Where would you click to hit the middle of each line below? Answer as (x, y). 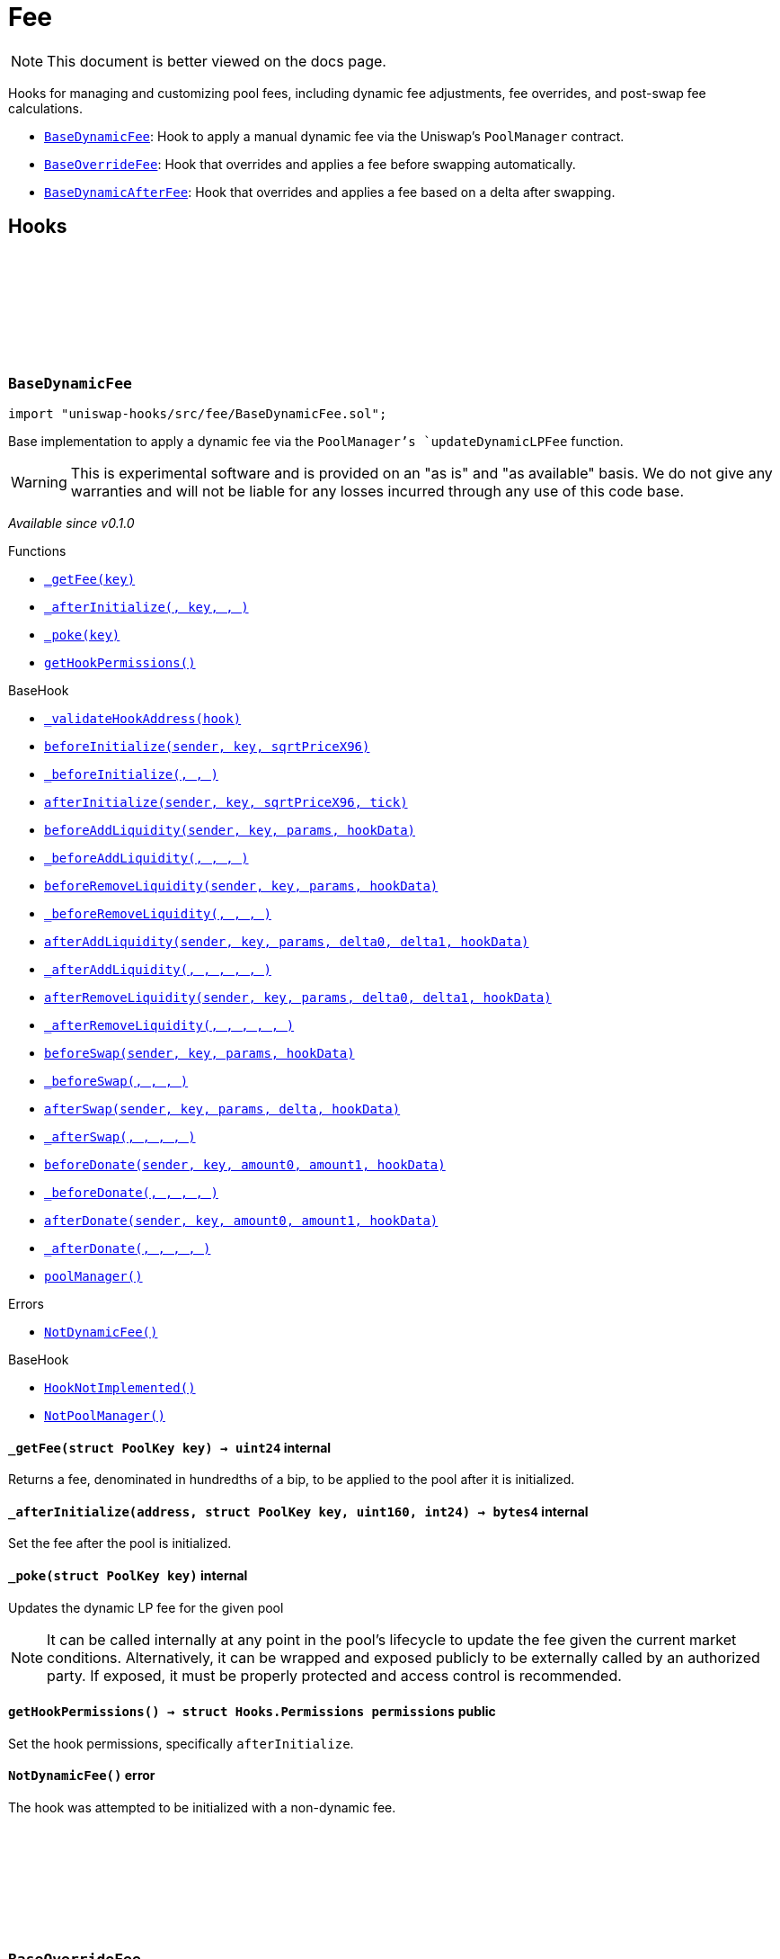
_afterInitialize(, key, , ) (146, 607)
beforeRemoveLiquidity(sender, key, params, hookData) (241, 886)
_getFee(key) (90, 579)
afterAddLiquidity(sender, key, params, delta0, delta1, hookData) (287, 941)
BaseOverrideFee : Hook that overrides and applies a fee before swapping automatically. (310, 164)
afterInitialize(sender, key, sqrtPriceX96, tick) (226, 802)
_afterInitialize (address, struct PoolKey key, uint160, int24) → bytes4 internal (298, 1511)
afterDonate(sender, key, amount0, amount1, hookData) (241, 1220)
